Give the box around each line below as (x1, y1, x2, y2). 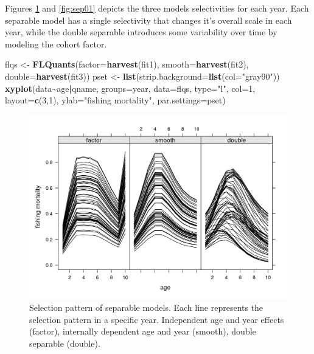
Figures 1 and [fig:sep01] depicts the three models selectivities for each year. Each (5, 2, 309, 14)
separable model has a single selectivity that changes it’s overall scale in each (5, 13, 292, 26)
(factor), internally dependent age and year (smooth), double (29, 325, 256, 338)
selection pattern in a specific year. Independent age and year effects (29, 313, 284, 325)
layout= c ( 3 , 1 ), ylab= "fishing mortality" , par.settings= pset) (5, 94, 226, 106)
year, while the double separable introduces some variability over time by (5, 26, 277, 38)
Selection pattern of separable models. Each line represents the (29, 301, 263, 314)
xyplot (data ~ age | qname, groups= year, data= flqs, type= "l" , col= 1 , (5, 82, 256, 94)
